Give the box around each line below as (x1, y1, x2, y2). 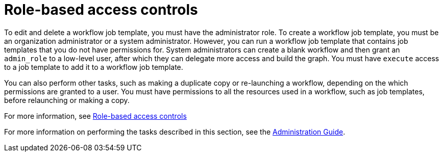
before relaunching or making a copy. (4, 95, 130, 105)
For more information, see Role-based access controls (4, 111, 187, 120)
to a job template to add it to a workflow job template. (4, 62, 183, 71)
